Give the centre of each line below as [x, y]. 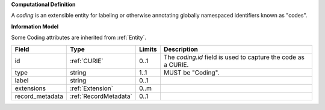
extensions [30, 88]
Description [181, 49]
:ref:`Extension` [92, 88]
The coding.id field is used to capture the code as [234, 57]
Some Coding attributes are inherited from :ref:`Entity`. [79, 38]
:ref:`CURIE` [87, 61]
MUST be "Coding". [191, 72]
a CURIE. [176, 64]
